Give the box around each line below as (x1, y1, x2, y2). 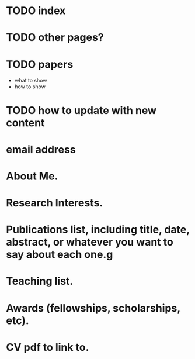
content (6, 116, 45, 129)
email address (6, 143, 76, 156)
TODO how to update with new (6, 103, 156, 117)
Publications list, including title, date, (6, 223, 190, 236)
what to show (14, 77, 47, 84)
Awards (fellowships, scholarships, (6, 301, 180, 315)
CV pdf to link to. (6, 340, 89, 354)
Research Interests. (6, 196, 103, 210)
